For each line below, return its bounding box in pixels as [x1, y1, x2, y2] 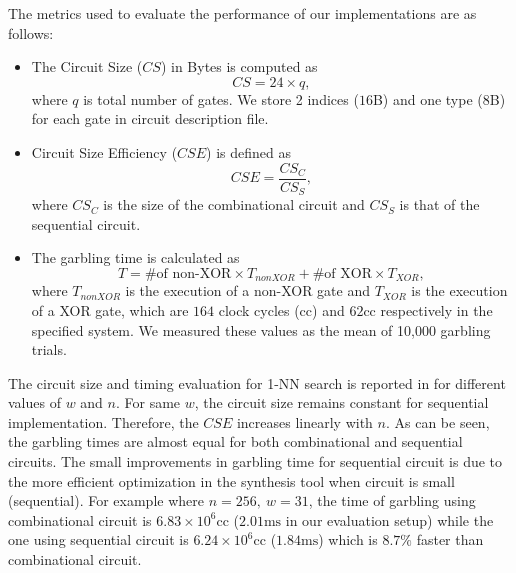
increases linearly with [236, 411, 373, 432]
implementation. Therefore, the [8, 411, 199, 432]
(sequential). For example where [8, 490, 204, 511]
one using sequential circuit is [8, 529, 189, 550]
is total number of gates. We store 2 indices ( [83, 88, 359, 109]
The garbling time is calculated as [31, 247, 240, 268]
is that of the [399, 194, 480, 215]
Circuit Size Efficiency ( [31, 141, 178, 162]
